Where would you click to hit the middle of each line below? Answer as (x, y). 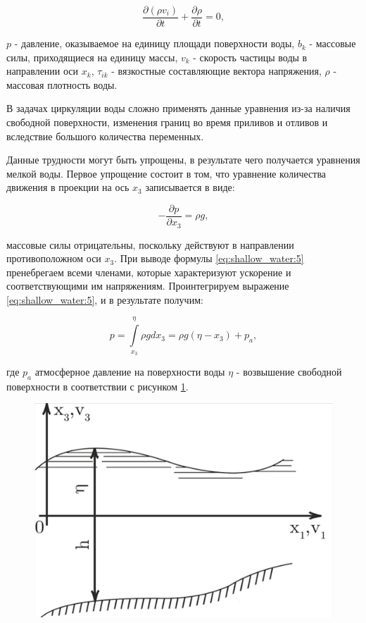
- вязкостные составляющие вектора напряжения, (216, 71)
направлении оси (43, 71)
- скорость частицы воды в (250, 57)
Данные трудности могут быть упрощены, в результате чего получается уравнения (183, 160)
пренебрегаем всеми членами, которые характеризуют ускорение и (149, 272)
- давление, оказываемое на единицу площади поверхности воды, (154, 43)
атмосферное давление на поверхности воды (130, 372)
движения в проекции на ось (68, 187)
